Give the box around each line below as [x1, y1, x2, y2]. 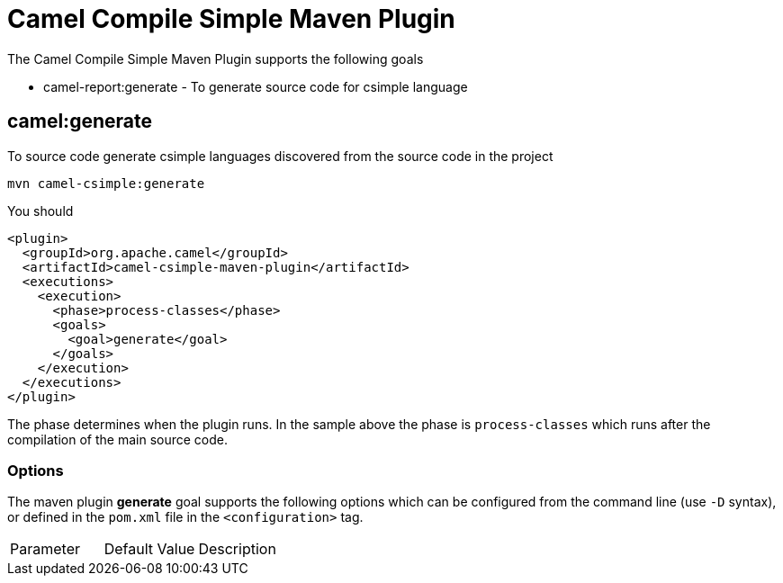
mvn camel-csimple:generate [7, 175, 205, 191]
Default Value [103, 540, 195, 559]
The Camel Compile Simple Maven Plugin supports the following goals [7, 50, 424, 67]
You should [7, 202, 74, 219]
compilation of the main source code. [7, 431, 228, 447]
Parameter [10, 540, 80, 559]
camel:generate [7, 110, 152, 133]
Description [198, 540, 276, 559]
